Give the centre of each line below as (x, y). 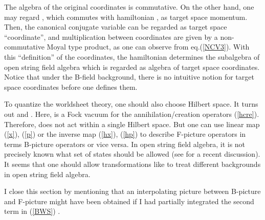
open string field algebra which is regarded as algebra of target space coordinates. (132, 67)
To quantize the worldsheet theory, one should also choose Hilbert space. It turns (131, 104)
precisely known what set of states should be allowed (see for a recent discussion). (132, 154)
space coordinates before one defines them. (71, 87)
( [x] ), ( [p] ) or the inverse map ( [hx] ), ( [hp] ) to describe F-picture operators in (125, 134)
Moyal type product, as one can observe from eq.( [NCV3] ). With (148, 47)
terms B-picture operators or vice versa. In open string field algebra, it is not (125, 144)
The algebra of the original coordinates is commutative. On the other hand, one (129, 7)
